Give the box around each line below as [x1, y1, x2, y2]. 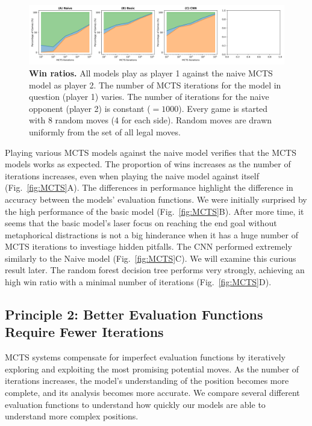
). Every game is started [178, 102, 268, 114]
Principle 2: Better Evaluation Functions [5, 305, 263, 324]
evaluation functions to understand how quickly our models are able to [5, 398, 266, 410]
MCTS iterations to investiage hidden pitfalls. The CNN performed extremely [5, 240, 292, 253]
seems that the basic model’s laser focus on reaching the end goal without [5, 217, 277, 229]
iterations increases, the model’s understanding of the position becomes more [5, 374, 289, 387]
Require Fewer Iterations [5, 323, 164, 341]
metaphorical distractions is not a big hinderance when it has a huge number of [5, 228, 298, 241]
